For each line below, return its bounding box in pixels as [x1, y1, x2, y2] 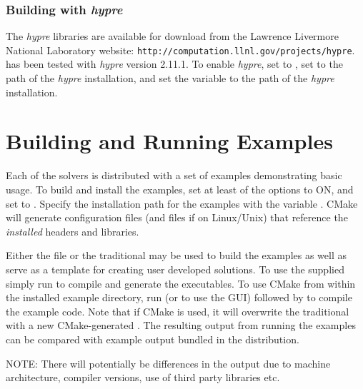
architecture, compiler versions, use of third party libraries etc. [6, 370, 280, 385]
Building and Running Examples [6, 126, 333, 156]
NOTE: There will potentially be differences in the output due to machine [6, 355, 331, 370]
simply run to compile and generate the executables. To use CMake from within [6, 276, 356, 291]
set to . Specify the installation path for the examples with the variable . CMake [6, 196, 358, 211]
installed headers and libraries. [6, 223, 139, 238]
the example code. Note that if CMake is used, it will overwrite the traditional [6, 303, 349, 318]
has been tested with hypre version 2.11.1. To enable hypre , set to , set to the [6, 56, 343, 71]
